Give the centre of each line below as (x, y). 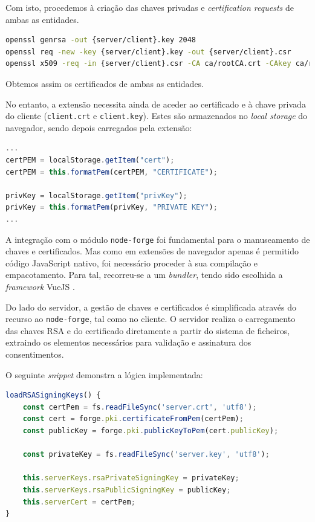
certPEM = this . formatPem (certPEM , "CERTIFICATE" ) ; (112, 172)
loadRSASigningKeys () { (53, 395)
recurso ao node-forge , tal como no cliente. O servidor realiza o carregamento (151, 319)
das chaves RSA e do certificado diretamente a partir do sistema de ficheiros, (148, 330)
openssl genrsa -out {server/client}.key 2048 (101, 40)
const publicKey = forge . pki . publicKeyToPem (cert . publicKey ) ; (151, 431)
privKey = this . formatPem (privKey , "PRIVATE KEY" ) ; (112, 208)
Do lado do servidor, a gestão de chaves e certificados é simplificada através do (151, 307)
